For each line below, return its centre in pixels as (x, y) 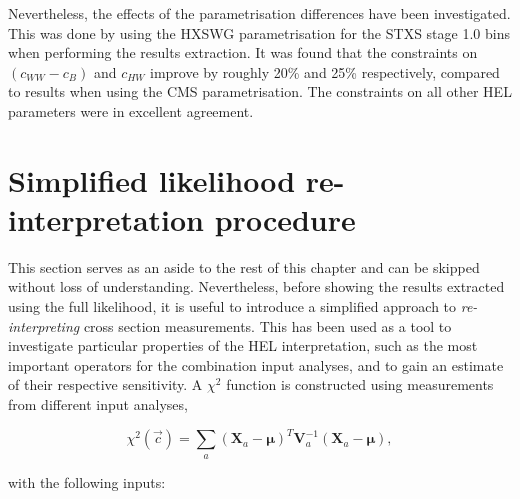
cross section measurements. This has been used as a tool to (267, 325)
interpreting (44, 325)
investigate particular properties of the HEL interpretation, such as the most (243, 345)
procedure (285, 218)
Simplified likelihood (152, 179)
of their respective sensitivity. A (105, 384)
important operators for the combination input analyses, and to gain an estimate (256, 364)
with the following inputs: (87, 481)
